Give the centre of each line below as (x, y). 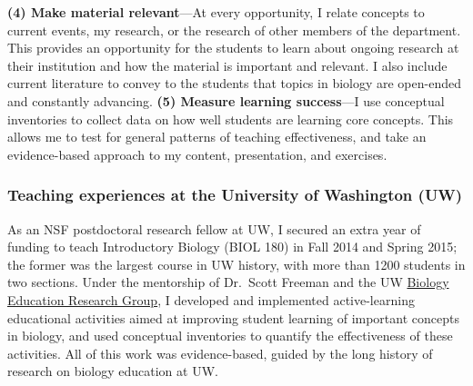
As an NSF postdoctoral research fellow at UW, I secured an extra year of (214, 228)
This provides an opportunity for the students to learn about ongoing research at (233, 48)
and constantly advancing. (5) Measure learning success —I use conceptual (226, 100)
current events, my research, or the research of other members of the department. (234, 30)
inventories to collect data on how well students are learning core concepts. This (231, 119)
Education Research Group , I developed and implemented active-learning (211, 299)
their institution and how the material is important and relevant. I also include (227, 65)
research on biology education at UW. (113, 371)
